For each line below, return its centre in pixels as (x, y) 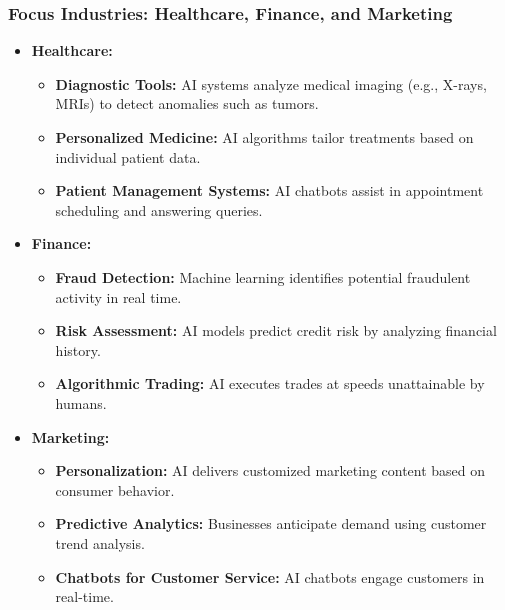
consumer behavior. (115, 489)
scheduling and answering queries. (159, 209)
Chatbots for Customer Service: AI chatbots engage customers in (270, 576)
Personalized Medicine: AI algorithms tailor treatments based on (264, 137)
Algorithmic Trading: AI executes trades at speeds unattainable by (270, 383)
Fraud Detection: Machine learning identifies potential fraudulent (263, 276)
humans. (81, 402)
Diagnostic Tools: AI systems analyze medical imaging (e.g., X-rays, (271, 83)
